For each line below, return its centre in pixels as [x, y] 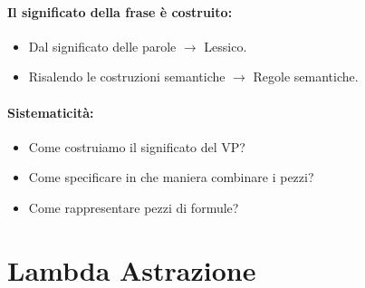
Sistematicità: [51, 112]
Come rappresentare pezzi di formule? [134, 207]
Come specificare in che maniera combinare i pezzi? [171, 177]
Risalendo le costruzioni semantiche [127, 77]
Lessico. [226, 46]
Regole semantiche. [306, 77]
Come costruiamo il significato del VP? [137, 146]
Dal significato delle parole [102, 46]
